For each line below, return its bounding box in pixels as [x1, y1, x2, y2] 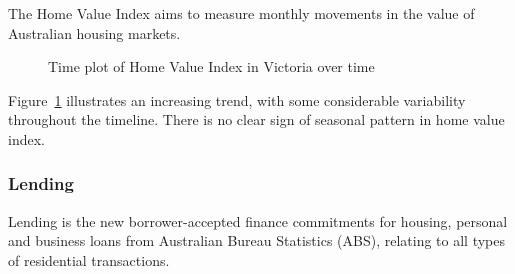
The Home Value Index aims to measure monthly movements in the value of [8, 3, 475, 23]
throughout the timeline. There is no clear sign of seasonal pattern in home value [8, 109, 505, 130]
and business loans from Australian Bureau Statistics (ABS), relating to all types [8, 230, 506, 251]
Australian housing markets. [8, 22, 181, 43]
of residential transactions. [8, 249, 170, 270]
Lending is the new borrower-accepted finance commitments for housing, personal [8, 210, 508, 231]
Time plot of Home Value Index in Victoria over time [48, 56, 375, 77]
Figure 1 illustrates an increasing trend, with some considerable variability [8, 89, 466, 110]
